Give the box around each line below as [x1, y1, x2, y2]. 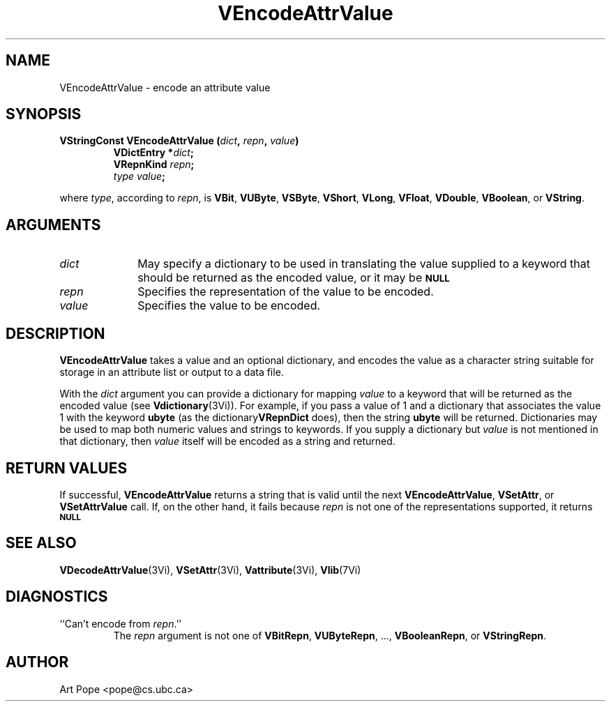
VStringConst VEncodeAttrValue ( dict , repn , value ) [59, 135, 299, 147]
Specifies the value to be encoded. [137, 298, 321, 313]
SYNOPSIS [6, 105, 82, 123]
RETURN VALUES [6, 459, 128, 477]
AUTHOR [6, 653, 69, 671]
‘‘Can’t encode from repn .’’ [59, 617, 181, 630]
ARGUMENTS [6, 215, 101, 234]
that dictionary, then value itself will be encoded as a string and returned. [59, 435, 395, 448]
